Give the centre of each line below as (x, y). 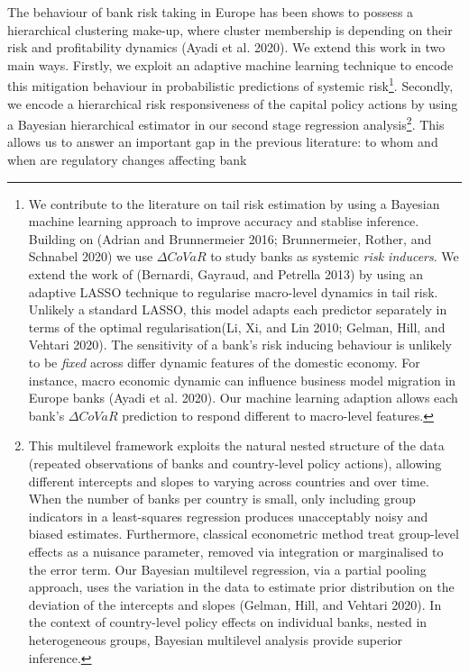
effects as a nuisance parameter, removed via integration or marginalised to (236, 551)
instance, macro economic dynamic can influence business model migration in (242, 380)
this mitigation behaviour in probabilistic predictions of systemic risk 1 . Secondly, (230, 85)
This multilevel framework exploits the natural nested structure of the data (236, 445)
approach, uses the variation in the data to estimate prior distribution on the (241, 587)
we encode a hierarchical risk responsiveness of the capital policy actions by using (233, 103)
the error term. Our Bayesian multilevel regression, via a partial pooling (227, 569)
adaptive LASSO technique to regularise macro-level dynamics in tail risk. (233, 291)
